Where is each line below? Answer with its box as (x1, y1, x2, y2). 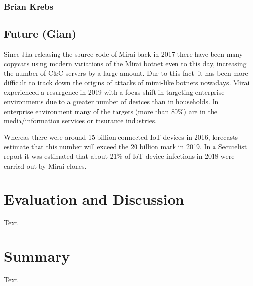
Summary (4, 246, 70, 266)
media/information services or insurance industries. (4, 115, 157, 126)
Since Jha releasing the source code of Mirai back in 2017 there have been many (4, 49, 243, 59)
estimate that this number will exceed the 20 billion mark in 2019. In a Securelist (4, 141, 247, 152)
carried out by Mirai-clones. (4, 160, 87, 171)
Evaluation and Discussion (4, 189, 184, 209)
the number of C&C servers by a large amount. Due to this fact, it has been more (4, 68, 248, 78)
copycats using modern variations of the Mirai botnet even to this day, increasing (4, 58, 247, 68)
